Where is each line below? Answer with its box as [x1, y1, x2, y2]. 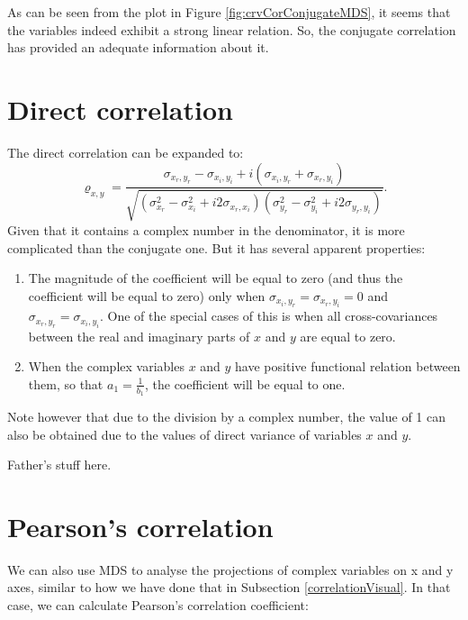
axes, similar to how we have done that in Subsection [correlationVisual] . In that [7, 578, 451, 597]
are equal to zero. [300, 326, 396, 345]
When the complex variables [28, 357, 184, 376]
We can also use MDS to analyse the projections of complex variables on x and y [7, 560, 454, 579]
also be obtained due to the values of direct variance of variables [7, 424, 362, 443]
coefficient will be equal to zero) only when [28, 286, 265, 305]
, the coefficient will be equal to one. [144, 374, 346, 393]
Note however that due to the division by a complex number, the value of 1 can [7, 406, 446, 425]
